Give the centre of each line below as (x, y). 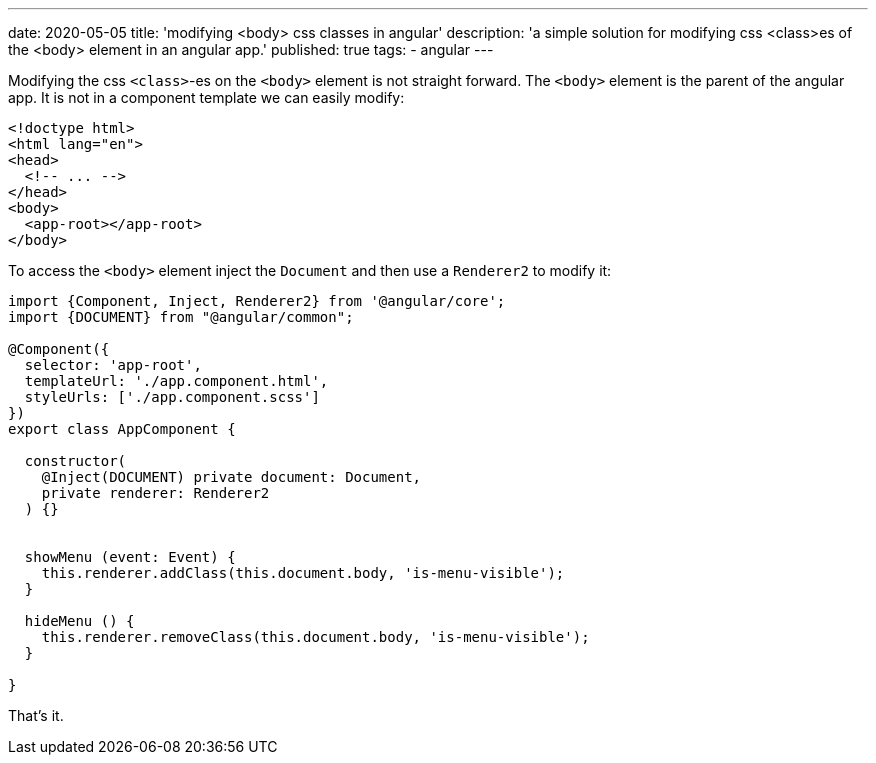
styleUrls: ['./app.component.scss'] (172, 397)
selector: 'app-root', (113, 365)
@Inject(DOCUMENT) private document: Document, (231, 477)
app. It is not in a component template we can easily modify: (206, 97)
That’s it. (36, 715)
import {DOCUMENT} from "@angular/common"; (181, 317)
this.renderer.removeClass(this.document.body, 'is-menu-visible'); (315, 637)
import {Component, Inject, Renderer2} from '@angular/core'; (257, 301)
